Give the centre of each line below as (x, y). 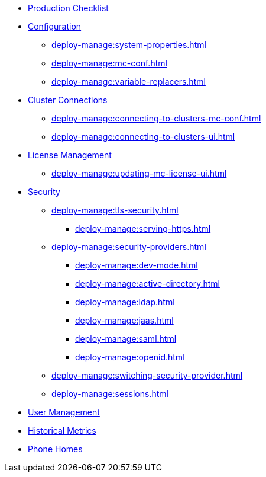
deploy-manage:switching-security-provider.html (147, 375)
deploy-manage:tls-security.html (115, 210)
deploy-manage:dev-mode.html (137, 265)
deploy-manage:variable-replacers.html (129, 81)
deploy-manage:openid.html (130, 357)
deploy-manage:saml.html (126, 339)
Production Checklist (68, 8)
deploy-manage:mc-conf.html (109, 63)
